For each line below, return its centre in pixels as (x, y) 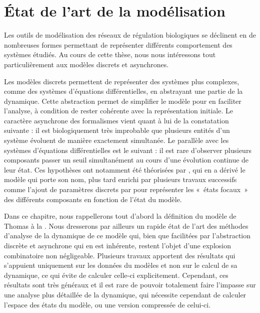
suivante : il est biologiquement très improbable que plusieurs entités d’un (117, 130)
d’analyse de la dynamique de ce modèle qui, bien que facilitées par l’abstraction (127, 236)
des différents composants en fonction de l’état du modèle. (93, 199)
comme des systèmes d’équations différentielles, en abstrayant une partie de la (123, 91)
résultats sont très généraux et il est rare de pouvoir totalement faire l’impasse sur (130, 285)
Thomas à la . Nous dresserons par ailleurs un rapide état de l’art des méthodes (126, 225)
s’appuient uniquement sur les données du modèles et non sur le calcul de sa (121, 265)
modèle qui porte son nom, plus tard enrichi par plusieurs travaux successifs (120, 179)
